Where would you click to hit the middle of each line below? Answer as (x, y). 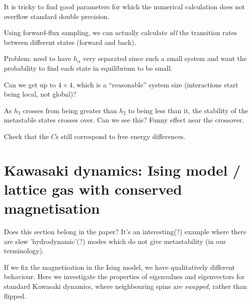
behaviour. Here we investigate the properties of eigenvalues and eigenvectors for (124, 276)
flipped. (15, 295)
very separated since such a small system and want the (165, 58)
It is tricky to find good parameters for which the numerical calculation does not (125, 6)
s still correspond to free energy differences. (121, 136)
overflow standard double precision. (57, 16)
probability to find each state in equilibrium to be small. (88, 68)
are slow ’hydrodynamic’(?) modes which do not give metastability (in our (115, 241)
